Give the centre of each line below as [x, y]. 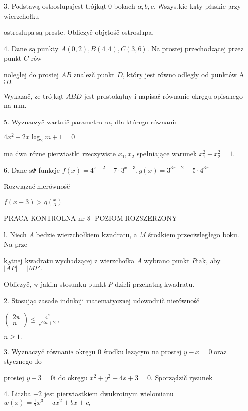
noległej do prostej [31, 74]
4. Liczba [18, 394]
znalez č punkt [94, 74]
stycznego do [23, 361]
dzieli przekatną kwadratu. [155, 284]
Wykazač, [18, 95]
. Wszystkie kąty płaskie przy [197, 6]
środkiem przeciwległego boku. [194, 234]
